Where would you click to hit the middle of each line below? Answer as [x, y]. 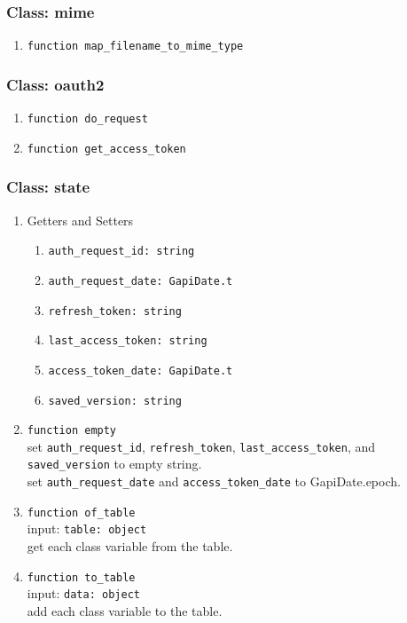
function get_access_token [106, 149]
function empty [72, 431]
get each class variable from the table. [130, 546]
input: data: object [83, 593]
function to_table [81, 577]
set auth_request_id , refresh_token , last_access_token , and [201, 446]
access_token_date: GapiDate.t [141, 371]
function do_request [87, 119]
